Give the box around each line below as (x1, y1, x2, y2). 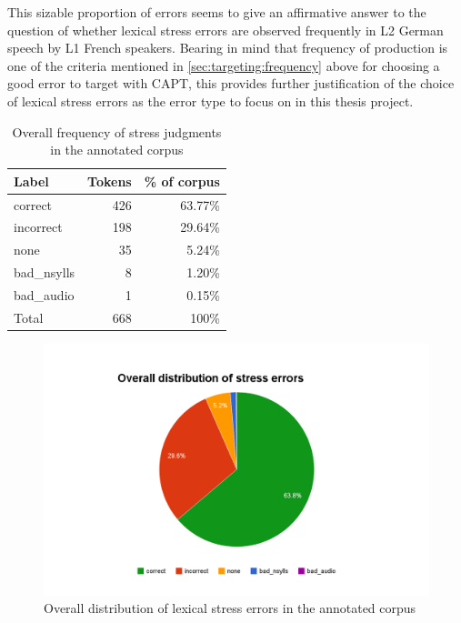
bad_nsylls (14, 263, 75, 282)
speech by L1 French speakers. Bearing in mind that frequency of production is (7, 38, 448, 57)
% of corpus (144, 171, 220, 190)
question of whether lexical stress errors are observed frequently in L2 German (7, 20, 444, 39)
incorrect (14, 217, 63, 236)
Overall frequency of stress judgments (12, 122, 222, 141)
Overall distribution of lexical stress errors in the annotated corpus (44, 598, 416, 617)
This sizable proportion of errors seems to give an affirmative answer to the (7, 3, 426, 21)
